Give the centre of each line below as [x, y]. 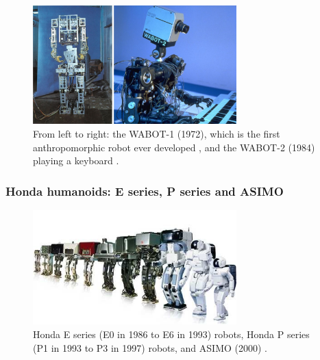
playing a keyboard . [76, 160]
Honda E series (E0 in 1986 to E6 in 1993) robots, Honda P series [171, 334]
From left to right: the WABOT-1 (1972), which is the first [157, 133]
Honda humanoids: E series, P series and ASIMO [145, 191]
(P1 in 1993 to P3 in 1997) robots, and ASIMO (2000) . [150, 347]
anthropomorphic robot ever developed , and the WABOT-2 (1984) [174, 147]
